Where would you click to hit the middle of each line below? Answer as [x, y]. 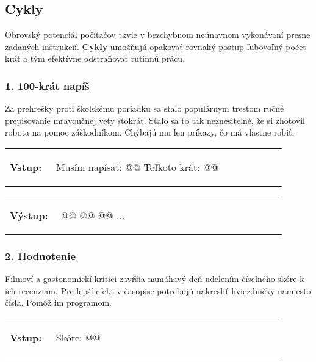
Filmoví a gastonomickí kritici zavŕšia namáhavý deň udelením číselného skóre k [155, 279]
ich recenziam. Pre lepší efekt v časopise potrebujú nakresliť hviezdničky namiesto [158, 290]
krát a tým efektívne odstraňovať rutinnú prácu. [95, 58]
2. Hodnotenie [41, 255]
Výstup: [29, 215]
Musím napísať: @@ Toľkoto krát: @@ [137, 167]
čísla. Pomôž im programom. [58, 302]
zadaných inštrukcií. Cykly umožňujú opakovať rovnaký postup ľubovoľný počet [156, 46]
